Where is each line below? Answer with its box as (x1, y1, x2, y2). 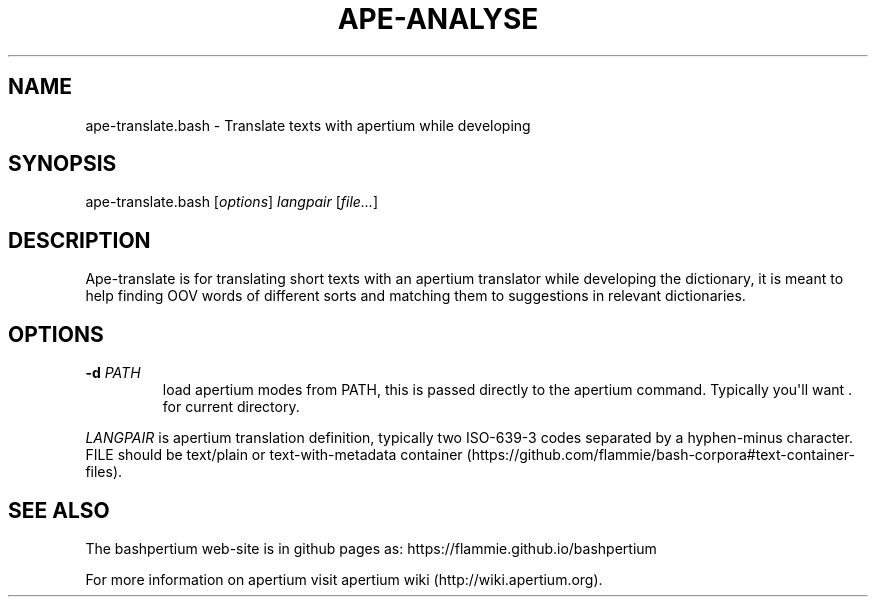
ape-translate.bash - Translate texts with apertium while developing (85, 116, 531, 134)
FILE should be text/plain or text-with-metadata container (85, 446, 463, 464)
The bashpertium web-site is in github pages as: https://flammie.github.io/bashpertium (85, 539, 657, 557)
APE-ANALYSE (337, 2, 539, 36)
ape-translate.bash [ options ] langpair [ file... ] (85, 193, 379, 211)
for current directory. (162, 398, 300, 416)
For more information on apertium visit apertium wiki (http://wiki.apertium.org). (85, 570, 603, 588)
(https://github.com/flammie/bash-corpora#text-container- (466, 446, 855, 464)
